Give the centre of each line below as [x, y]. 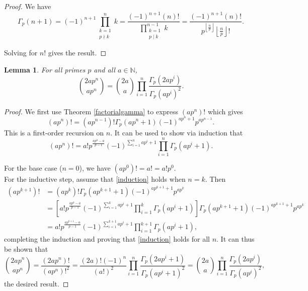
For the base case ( [33, 168]
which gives [225, 111]
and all [104, 69]
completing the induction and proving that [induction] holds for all [107, 239]
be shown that [26, 249]
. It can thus [236, 239]
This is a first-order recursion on [54, 132]
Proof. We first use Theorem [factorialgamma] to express [91, 111]
